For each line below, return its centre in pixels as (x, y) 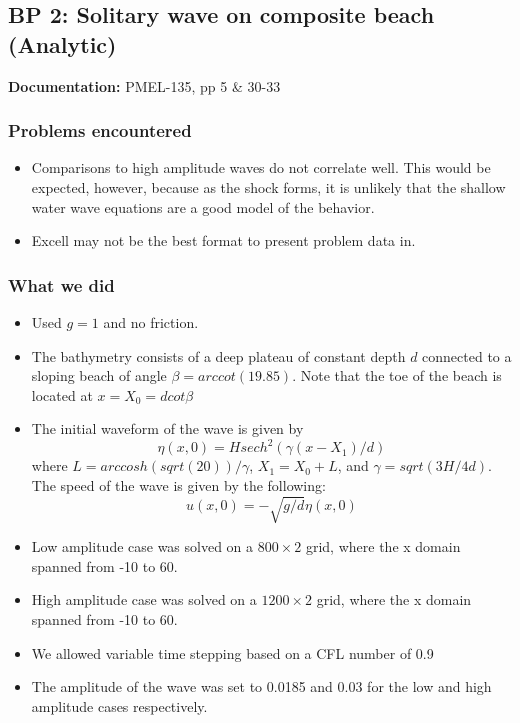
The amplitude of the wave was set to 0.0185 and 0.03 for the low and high (261, 686)
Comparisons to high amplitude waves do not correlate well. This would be (261, 167)
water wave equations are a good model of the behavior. (203, 206)
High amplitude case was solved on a (144, 599)
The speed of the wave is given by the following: (178, 485)
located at (62, 394)
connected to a (467, 355)
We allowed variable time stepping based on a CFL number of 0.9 (232, 652)
